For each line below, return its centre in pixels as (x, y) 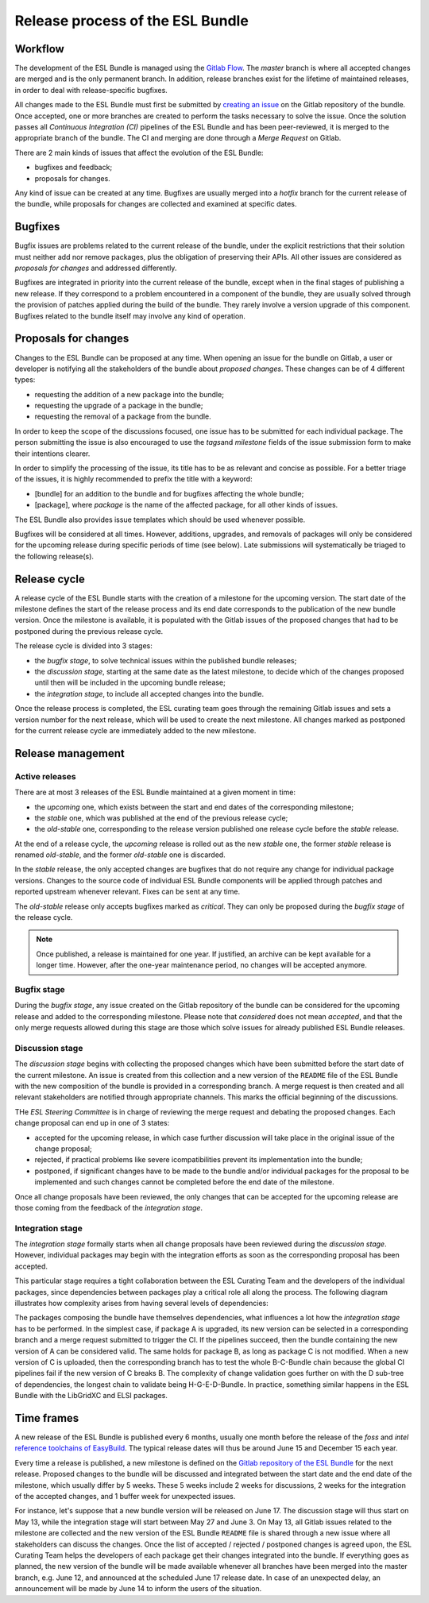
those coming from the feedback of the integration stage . (108, 1207)
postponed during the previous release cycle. (89, 631)
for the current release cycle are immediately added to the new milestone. (135, 730)
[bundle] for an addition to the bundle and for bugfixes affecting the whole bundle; (169, 493)
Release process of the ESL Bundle (132, 21)
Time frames (47, 1418)
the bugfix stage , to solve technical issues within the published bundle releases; (166, 660)
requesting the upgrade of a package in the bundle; (119, 406)
